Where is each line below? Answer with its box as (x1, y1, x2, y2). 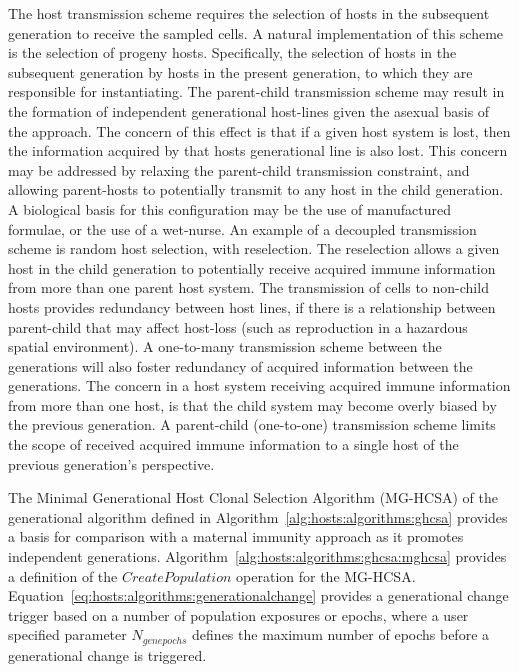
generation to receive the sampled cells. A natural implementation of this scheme (8, 22, 504, 43)
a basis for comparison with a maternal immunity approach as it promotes (8, 526, 464, 547)
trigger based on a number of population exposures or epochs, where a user (8, 604, 469, 625)
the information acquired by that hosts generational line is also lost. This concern (8, 140, 508, 161)
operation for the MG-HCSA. (236, 565, 416, 586)
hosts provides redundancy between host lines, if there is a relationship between (8, 296, 496, 317)
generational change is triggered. (8, 644, 207, 665)
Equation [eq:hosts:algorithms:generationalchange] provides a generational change (8, 585, 509, 606)
